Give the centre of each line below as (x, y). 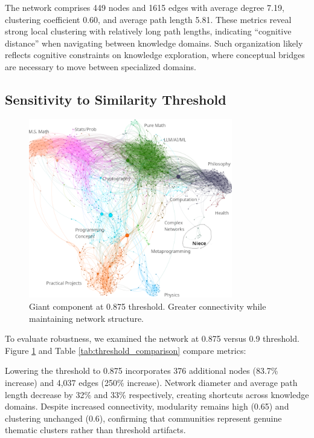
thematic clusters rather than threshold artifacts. (95, 430)
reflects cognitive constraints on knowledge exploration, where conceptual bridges (155, 55)
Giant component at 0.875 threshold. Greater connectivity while (148, 306)
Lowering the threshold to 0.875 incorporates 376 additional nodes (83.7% (142, 371)
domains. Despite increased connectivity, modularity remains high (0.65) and (147, 406)
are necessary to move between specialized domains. (101, 66)
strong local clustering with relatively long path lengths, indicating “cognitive (148, 31)
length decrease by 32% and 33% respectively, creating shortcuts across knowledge (157, 394)
